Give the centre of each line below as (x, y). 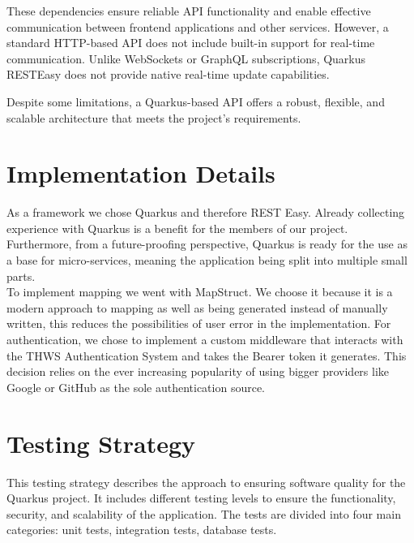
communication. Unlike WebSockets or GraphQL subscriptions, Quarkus (186, 58)
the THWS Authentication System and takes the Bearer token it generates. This (207, 355)
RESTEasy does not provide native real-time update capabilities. (168, 74)
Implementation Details (141, 173)
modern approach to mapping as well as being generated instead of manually (197, 307)
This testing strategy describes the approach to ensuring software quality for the (206, 482)
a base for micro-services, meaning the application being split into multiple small (207, 260)
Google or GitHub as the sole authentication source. (136, 387)
